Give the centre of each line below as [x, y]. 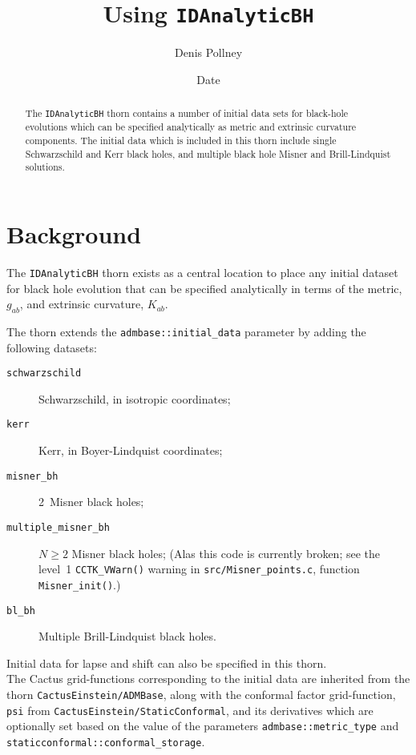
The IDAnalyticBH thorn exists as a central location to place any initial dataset [202, 272]
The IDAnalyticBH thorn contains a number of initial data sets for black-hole [187, 113]
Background [74, 234]
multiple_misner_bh [58, 527]
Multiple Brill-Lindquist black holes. [127, 636]
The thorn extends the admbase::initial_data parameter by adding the [186, 331]
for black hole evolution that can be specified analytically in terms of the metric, [204, 288]
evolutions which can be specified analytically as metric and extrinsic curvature [191, 127]
